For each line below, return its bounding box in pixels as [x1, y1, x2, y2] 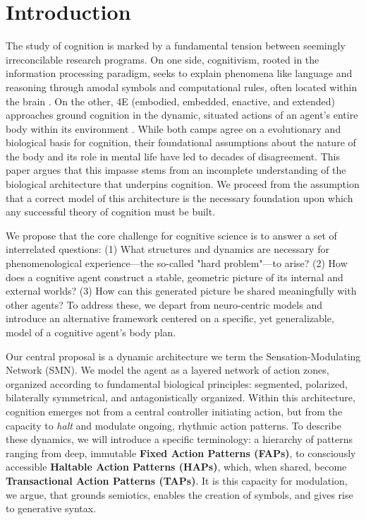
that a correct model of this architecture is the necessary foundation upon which [6, 190, 353, 205]
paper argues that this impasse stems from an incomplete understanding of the [6, 162, 346, 177]
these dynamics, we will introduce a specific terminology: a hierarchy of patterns [6, 432, 353, 447]
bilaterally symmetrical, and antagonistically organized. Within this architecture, [6, 390, 355, 405]
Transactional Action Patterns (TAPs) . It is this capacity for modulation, [6, 473, 348, 487]
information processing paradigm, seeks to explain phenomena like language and [6, 66, 353, 81]
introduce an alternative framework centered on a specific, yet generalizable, [6, 311, 334, 326]
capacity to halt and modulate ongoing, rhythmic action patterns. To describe [6, 418, 341, 432]
